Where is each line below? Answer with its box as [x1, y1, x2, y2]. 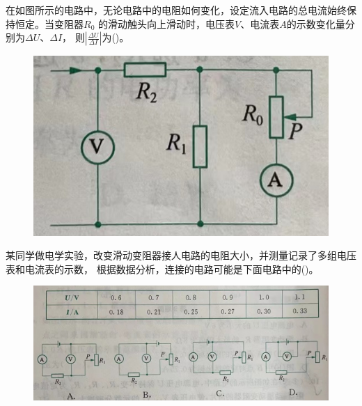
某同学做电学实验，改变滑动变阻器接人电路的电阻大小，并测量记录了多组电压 [6, 248, 356, 263]
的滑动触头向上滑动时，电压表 [97, 16, 235, 31]
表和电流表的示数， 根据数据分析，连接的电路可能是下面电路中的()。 [6, 261, 319, 276]
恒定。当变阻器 [15, 16, 84, 31]
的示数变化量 [286, 16, 345, 31]
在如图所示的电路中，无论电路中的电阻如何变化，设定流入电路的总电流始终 [6, 3, 347, 17]
